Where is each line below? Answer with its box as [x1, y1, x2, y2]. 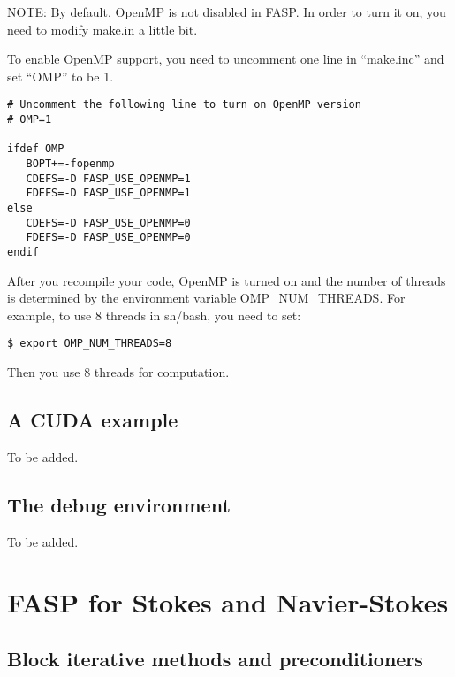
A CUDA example [7, 406, 178, 434]
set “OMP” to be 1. [7, 66, 114, 85]
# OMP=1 [7, 113, 52, 127]
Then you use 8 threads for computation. [7, 363, 230, 381]
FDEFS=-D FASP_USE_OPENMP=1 [26, 187, 191, 200]
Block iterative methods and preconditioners [7, 644, 423, 672]
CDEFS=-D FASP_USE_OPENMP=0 [26, 216, 191, 229]
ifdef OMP [7, 142, 64, 156]
